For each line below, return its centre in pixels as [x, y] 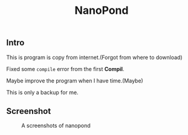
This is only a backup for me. [42, 92]
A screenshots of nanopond [56, 126]
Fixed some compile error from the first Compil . [65, 69]
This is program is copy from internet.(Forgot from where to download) [94, 57]
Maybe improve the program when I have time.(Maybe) [75, 80]
